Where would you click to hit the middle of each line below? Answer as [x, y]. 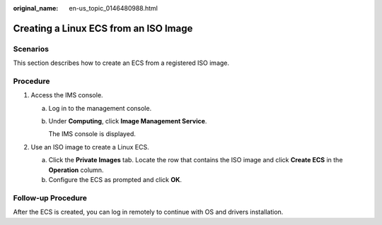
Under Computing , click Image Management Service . [128, 121]
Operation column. [76, 170]
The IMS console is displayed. [92, 134]
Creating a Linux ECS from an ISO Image [103, 28]
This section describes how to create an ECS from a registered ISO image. [121, 63]
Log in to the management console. [100, 108]
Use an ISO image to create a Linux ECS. [90, 147]
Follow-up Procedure [50, 197]
